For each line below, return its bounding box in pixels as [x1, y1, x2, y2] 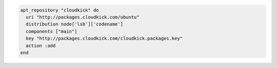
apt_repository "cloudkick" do [20, 7, 100, 13]
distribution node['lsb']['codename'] [26, 21, 123, 27]
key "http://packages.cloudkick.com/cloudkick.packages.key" [26, 36, 183, 42]
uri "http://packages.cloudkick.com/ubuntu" [26, 14, 140, 20]
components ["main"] [26, 28, 77, 34]
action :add [26, 43, 56, 48]
